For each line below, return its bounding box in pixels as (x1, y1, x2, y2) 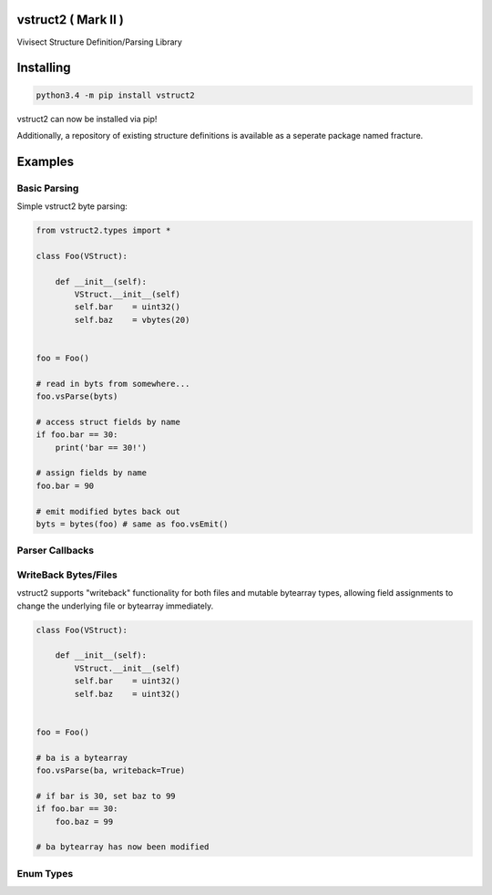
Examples (16, 153, 75, 169)
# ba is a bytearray (36, 753, 128, 763)
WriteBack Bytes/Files (16, 568, 118, 581)
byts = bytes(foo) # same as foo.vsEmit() (36, 519, 229, 529)
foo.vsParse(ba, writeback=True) (36, 765, 186, 775)
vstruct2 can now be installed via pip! (16, 113, 158, 124)
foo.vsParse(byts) (36, 391, 118, 401)
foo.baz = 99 (55, 817, 114, 827)
